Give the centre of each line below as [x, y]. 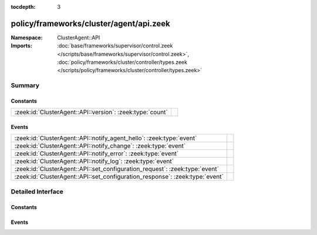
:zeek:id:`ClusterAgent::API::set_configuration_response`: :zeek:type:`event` [119, 177]
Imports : [21, 46]
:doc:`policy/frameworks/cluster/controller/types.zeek [122, 62]
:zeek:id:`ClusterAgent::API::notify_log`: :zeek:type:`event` [94, 161]
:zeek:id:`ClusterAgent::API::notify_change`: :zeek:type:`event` [100, 146]
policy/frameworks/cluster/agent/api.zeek [90, 23]
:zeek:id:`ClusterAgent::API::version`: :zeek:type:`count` [91, 113]
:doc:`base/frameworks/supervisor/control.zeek [115, 46]
